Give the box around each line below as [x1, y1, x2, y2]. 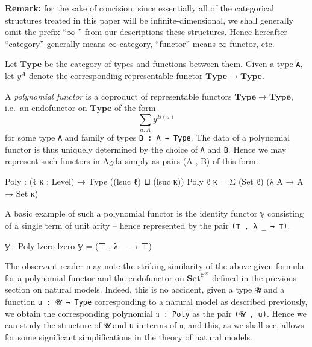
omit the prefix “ [5, 25, 67, 38]
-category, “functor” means [117, 37, 216, 49]
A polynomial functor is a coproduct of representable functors [5, 89, 232, 102]
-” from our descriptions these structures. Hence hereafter [75, 25, 287, 38]
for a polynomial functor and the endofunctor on [5, 271, 184, 284]
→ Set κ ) [5, 186, 39, 199]
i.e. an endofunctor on [5, 101, 87, 114]
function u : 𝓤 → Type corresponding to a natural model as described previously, [5, 295, 308, 308]
